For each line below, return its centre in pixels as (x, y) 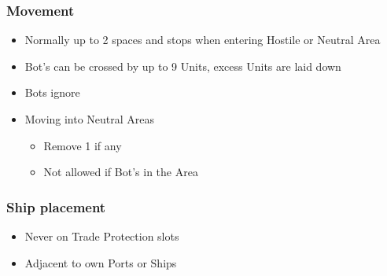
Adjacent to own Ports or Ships (101, 262)
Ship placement (56, 206)
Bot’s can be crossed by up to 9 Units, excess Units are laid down (183, 66)
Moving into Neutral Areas (90, 119)
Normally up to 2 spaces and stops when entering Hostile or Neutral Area (203, 40)
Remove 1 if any (83, 145)
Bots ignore (52, 92)
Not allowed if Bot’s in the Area (121, 172)
